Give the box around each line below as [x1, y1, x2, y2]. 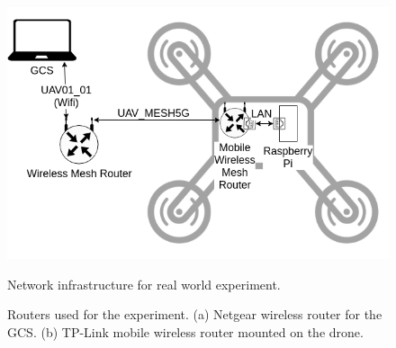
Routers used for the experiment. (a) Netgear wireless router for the [7, 305, 382, 324]
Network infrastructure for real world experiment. [7, 274, 281, 293]
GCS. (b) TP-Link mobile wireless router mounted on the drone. [7, 323, 364, 342]
